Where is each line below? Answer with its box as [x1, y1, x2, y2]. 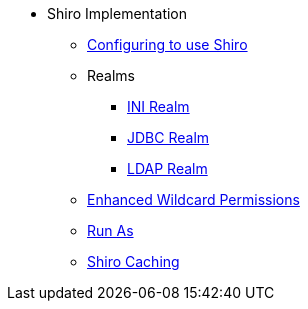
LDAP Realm [127, 160, 208, 177]
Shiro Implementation [47, 5, 188, 22]
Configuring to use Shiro [87, 36, 248, 53]
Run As [87, 222, 134, 239]
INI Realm [127, 98, 190, 115]
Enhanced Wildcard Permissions [87, 191, 300, 208]
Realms [87, 67, 136, 84]
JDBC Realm [127, 129, 210, 146]
